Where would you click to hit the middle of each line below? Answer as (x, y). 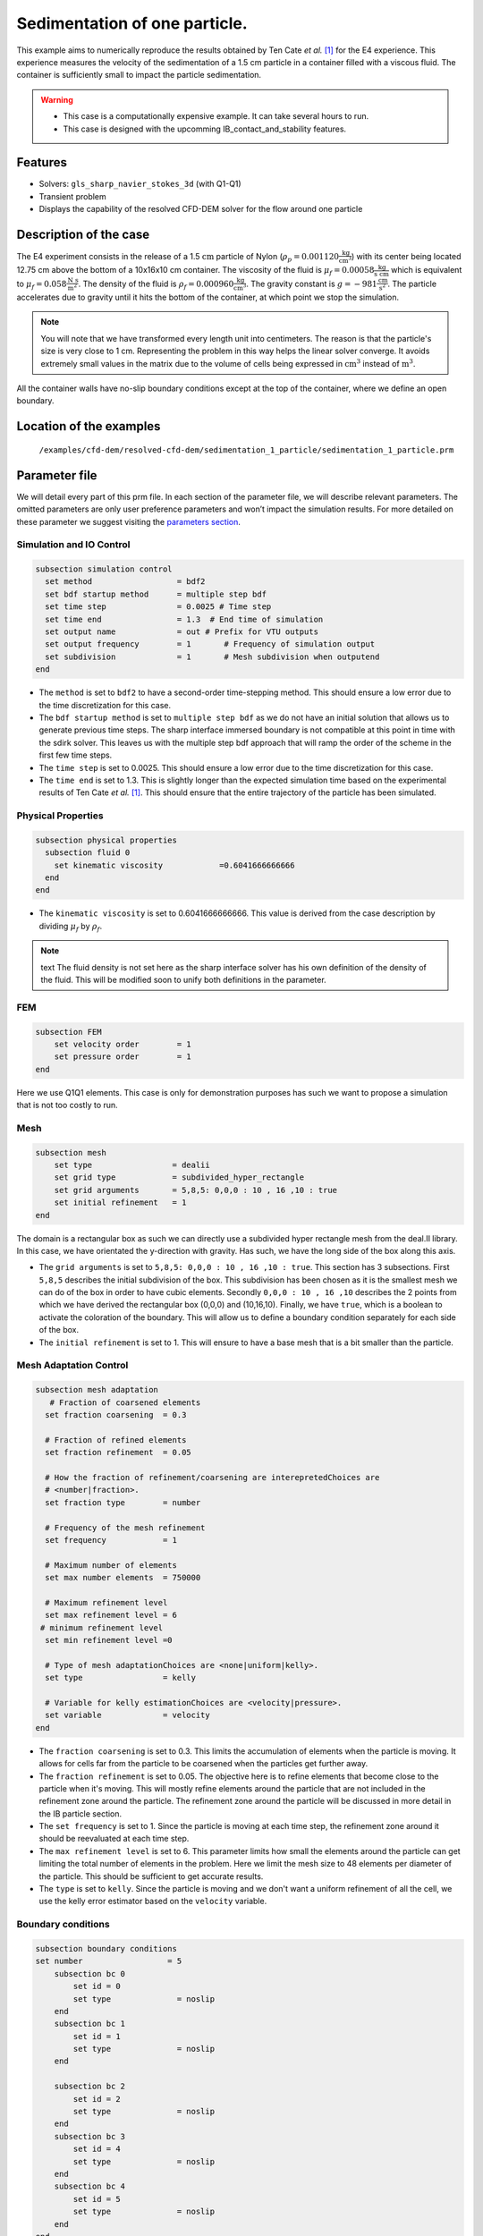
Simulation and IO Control (73, 545)
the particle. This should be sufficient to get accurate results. (151, 1876)
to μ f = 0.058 (42, 284)
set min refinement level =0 (109, 1640)
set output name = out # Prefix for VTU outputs (182, 632)
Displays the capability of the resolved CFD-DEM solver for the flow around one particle (201, 209)
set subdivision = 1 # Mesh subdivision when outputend (212, 656)
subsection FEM (68, 1032)
